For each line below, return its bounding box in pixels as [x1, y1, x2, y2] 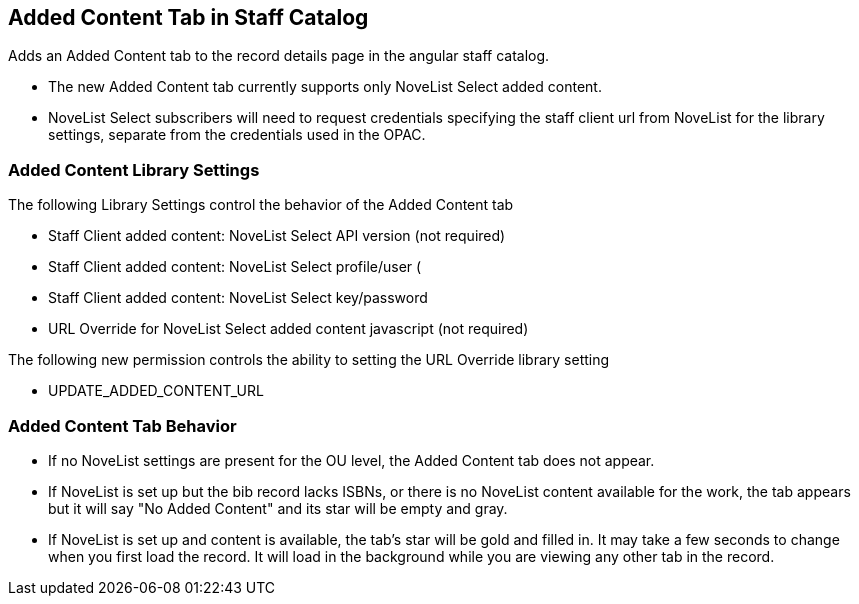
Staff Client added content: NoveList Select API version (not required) [48, 227, 506, 245]
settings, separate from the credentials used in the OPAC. [48, 126, 426, 144]
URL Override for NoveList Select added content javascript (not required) [48, 320, 529, 338]
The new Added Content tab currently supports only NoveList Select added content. [48, 78, 602, 96]
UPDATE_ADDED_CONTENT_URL [48, 382, 264, 400]
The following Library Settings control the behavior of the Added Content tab [8, 196, 514, 214]
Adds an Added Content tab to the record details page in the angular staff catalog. [8, 47, 550, 65]
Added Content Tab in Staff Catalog [8, 5, 369, 30]
